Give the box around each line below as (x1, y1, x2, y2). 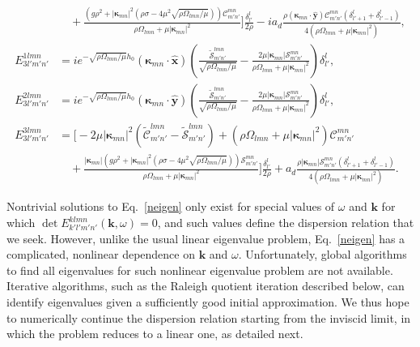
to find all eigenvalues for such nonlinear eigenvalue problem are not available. (6, 261, 393, 278)
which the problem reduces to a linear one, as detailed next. (6, 325, 303, 342)
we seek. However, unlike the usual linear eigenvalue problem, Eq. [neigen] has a (6, 229, 405, 246)
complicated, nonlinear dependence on (6, 246, 196, 263)
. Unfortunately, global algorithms (238, 246, 407, 263)
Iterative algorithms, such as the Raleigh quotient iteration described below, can (6, 277, 405, 294)
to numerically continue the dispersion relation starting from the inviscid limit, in (6, 309, 411, 326)
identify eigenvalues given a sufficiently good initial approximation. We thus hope (6, 293, 409, 310)
